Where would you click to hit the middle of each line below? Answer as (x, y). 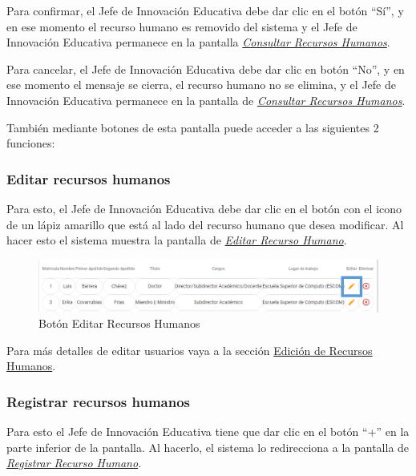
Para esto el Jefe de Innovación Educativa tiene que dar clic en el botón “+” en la (208, 432)
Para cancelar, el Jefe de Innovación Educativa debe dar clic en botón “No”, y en (206, 69)
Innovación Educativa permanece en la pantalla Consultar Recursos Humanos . (198, 42)
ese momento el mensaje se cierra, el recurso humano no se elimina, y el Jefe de (201, 85)
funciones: (31, 143)
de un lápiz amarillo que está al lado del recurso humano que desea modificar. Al (205, 224)
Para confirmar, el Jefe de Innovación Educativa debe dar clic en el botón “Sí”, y (205, 10)
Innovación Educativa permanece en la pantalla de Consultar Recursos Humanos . (206, 100)
